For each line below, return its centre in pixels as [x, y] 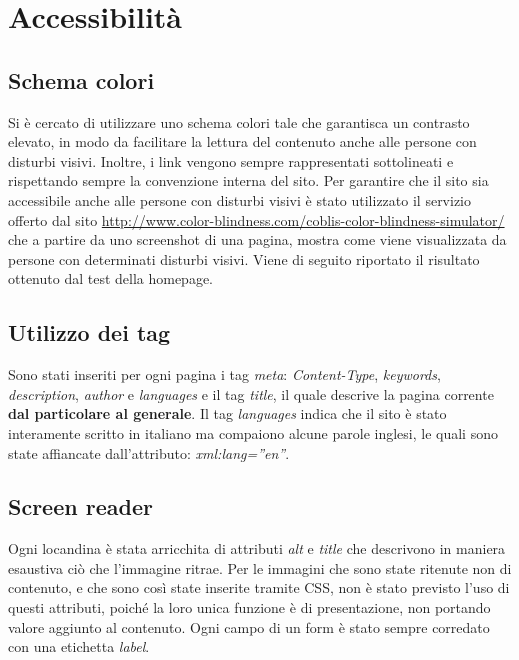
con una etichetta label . [79, 646]
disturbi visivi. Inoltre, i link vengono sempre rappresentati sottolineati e [231, 160]
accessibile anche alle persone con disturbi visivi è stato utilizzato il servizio [240, 199]
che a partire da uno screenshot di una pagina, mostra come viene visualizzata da [257, 239]
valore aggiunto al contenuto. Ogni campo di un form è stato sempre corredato [249, 626]
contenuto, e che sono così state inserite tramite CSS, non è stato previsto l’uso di [259, 587]
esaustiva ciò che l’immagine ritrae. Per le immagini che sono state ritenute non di [260, 567]
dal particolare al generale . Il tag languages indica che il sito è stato [227, 413]
